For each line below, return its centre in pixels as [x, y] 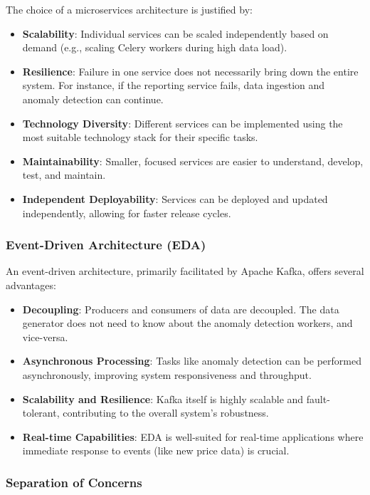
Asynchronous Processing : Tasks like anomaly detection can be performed [192, 361]
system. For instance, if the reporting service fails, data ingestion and [174, 85]
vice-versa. [45, 337]
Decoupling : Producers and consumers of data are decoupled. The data [181, 309]
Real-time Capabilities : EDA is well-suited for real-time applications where [193, 436]
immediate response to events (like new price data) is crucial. [156, 450]
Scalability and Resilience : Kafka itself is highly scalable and [163, 398]
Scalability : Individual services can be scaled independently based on [175, 33]
